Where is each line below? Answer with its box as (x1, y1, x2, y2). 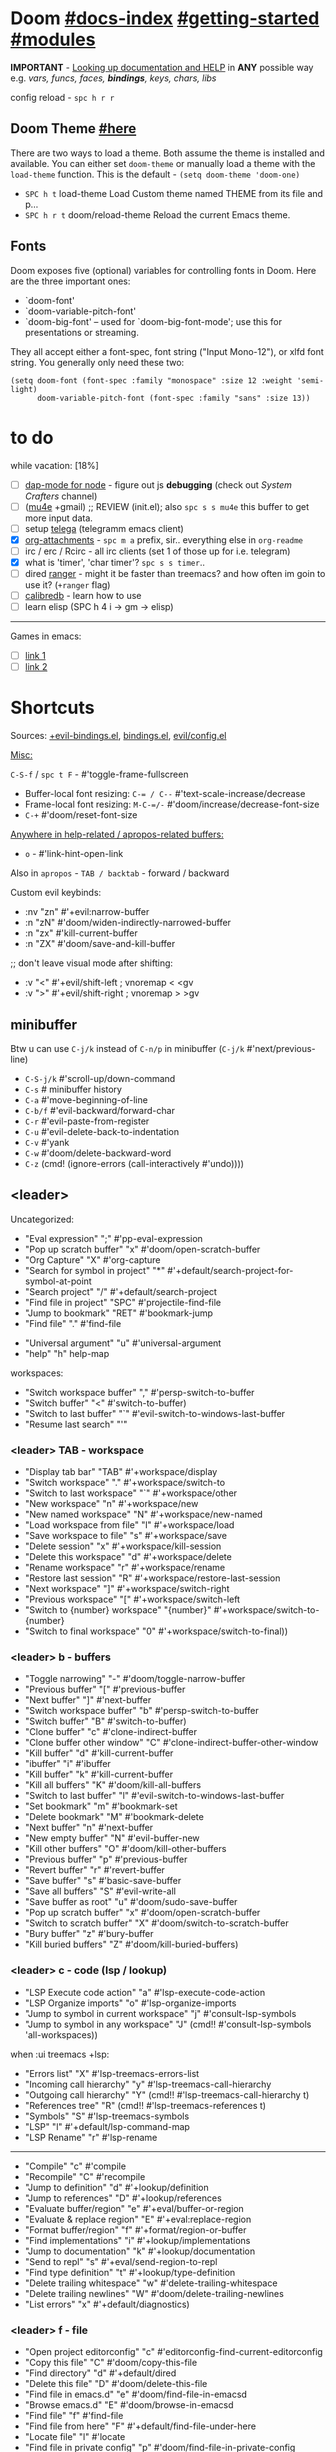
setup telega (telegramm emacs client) (24, 522, 185, 534)
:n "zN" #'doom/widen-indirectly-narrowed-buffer (24, 917, 232, 929)
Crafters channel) (24, 490, 98, 502)
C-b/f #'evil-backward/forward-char (24, 1104, 175, 1116)
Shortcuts (10, 697, 95, 719)
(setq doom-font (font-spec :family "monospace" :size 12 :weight (10, 375, 293, 386)
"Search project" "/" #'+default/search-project (24, 1285, 218, 1297)
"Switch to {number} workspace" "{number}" (24, 1604, 212, 1616)
